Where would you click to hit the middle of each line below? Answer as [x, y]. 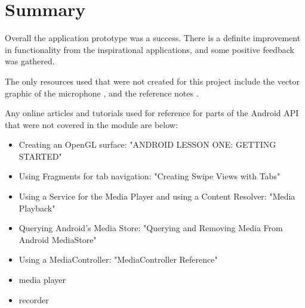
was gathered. [30, 61]
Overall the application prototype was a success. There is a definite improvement [153, 38]
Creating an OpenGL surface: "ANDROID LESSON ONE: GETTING [147, 144]
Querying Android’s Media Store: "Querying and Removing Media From [151, 228]
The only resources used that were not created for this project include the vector [152, 81]
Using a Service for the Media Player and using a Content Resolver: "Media [157, 196]
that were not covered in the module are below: [91, 124]
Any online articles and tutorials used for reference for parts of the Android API [152, 113]
